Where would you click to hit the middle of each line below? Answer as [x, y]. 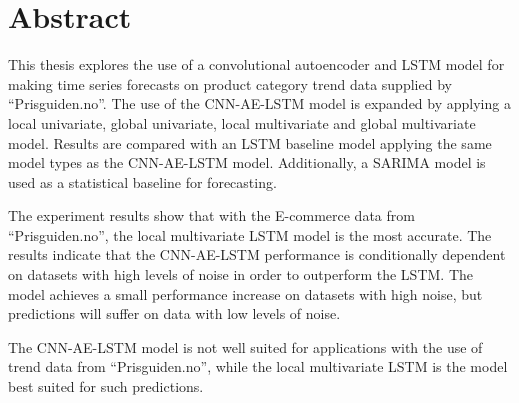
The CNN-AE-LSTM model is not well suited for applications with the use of [245, 346]
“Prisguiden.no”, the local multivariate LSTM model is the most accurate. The [250, 234]
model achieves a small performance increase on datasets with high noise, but [245, 293]
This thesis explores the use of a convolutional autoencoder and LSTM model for [256, 64]
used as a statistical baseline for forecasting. [142, 181]
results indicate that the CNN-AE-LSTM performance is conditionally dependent [257, 254]
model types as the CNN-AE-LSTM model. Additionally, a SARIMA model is [247, 162]
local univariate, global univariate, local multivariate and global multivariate [242, 122]
